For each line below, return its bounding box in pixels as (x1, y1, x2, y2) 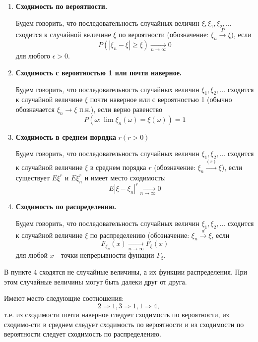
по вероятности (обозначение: (119, 29, 209, 40)
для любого (15, 51, 50, 61)
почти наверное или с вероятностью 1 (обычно (90, 94, 232, 105)
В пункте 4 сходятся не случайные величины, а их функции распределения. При (4, 267, 248, 277)
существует (15, 172, 50, 182)
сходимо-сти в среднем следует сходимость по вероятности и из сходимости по (4, 319, 244, 329)
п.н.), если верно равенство (79, 104, 162, 114)
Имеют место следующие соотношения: (4, 293, 124, 303)
